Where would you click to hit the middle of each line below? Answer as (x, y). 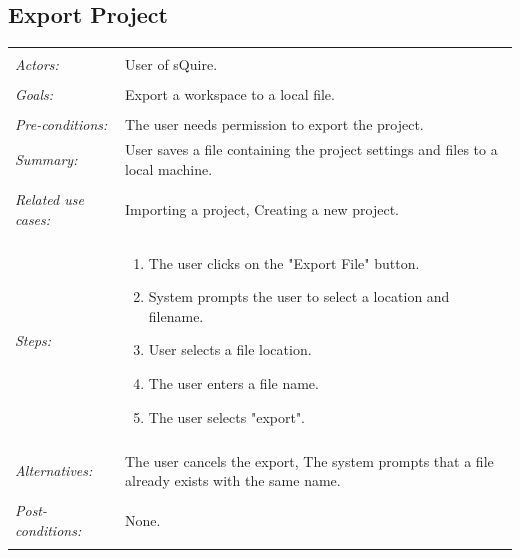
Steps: (33, 339)
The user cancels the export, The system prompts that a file (309, 460)
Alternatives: (54, 470)
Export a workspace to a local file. (230, 94)
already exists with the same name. (233, 480)
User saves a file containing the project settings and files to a (311, 149)
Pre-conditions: (61, 124)
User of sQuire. (171, 64)
